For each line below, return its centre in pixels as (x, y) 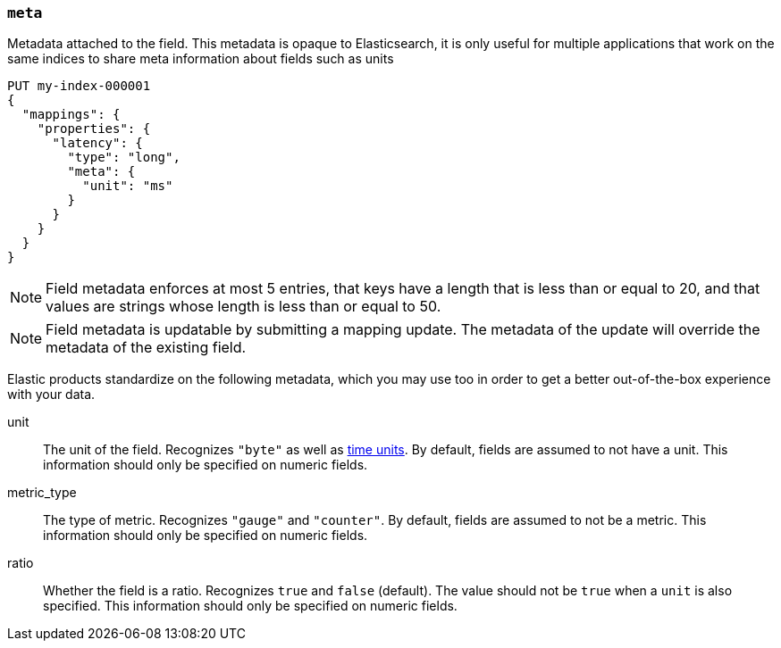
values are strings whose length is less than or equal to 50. (244, 307)
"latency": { (97, 143)
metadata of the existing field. (146, 348)
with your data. (51, 395)
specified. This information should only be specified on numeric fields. (250, 606)
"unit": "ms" (128, 186)
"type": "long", (124, 158)
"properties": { (94, 129)
